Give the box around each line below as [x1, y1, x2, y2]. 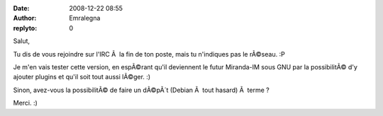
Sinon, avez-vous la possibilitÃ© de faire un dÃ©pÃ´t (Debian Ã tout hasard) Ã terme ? [13, 86, 270, 94]
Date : [13, 4, 30, 12]
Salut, [13, 37, 30, 45]
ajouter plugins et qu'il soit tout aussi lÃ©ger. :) [13, 73, 151, 81]
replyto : [13, 23, 38, 32]
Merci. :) [13, 99, 38, 108]
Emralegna [69, 14, 101, 23]
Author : [13, 14, 37, 23]
